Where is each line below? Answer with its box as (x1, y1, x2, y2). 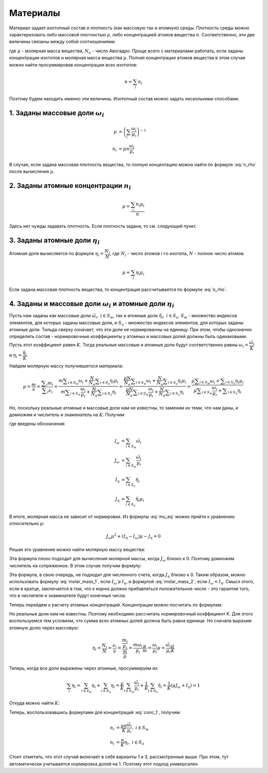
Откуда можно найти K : (9, 700, 60, 706)
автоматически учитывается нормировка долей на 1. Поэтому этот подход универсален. (9, 761, 199, 767)
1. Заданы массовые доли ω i (9, 109, 104, 119)
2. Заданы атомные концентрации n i (9, 181, 132, 191)
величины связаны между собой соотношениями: (9, 39, 116, 45)
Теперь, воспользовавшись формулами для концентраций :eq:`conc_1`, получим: (9, 709, 181, 715)
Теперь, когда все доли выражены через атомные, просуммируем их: (9, 665, 159, 671)
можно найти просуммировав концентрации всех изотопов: (9, 62, 137, 68)
